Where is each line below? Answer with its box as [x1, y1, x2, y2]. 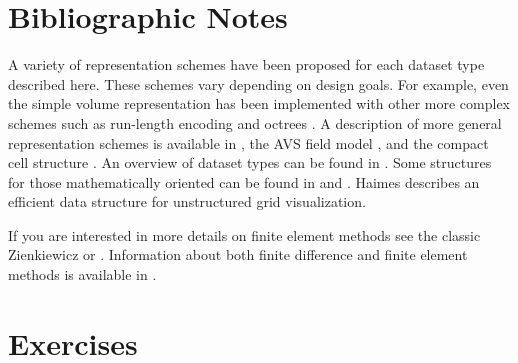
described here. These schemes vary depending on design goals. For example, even [8, 73, 509, 94]
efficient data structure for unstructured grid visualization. [8, 191, 366, 212]
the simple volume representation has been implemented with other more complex [8, 93, 511, 114]
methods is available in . [8, 264, 157, 285]
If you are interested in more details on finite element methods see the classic [8, 224, 481, 245]
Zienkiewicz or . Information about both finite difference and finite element [8, 244, 468, 265]
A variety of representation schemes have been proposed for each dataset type [8, 54, 485, 75]
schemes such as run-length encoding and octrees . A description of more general [8, 112, 502, 133]
